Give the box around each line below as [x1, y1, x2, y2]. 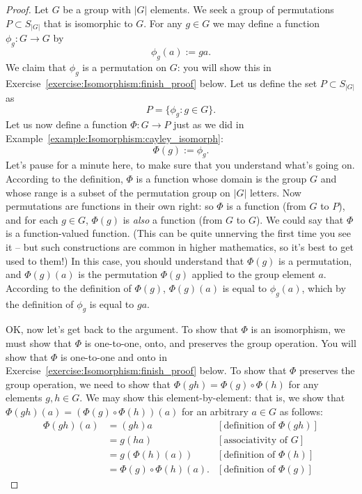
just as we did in [173, 117, 244, 132]
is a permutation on [82, 59, 166, 74]
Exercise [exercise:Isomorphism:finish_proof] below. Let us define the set [6, 75, 317, 90]
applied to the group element [191, 267, 315, 281]
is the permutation [78, 267, 157, 281]
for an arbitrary [181, 403, 249, 418]
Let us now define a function [6, 117, 127, 132]
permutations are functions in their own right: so [6, 199, 214, 213]
